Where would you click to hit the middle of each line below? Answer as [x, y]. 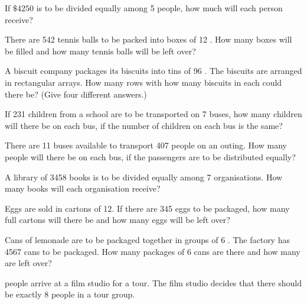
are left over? [28, 263]
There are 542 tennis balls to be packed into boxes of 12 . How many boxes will [148, 39]
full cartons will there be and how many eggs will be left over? [117, 220]
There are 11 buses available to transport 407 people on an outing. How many [146, 145]
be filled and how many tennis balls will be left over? [100, 51]
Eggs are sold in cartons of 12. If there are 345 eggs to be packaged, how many [147, 208]
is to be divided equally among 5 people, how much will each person [159, 8]
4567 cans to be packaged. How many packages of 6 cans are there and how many [153, 251]
